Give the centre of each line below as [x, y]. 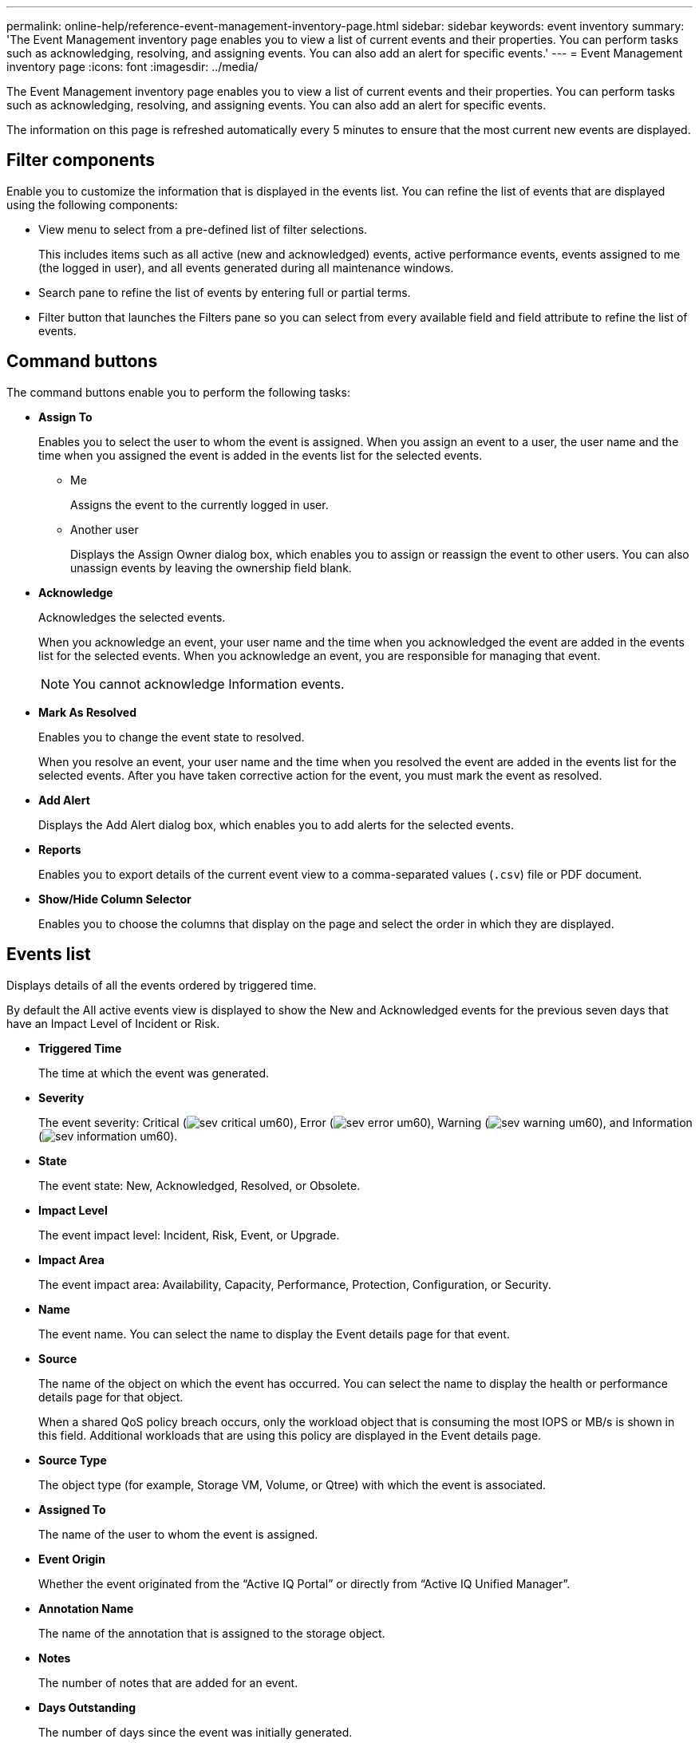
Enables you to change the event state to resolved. [172, 737]
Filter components [81, 160]
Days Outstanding [87, 1707]
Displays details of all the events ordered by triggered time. [162, 985]
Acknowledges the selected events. [132, 617]
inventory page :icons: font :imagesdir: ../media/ [132, 67]
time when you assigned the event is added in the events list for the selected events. [261, 455]
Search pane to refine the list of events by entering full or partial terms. [225, 292]
